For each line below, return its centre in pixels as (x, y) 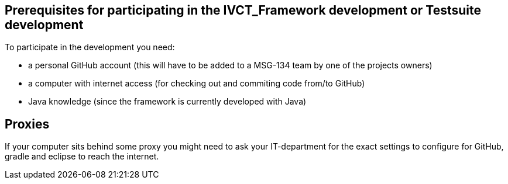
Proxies (27, 124)
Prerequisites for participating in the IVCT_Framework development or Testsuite (243, 10)
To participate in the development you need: (90, 47)
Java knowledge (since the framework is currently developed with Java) (167, 102)
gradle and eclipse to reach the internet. (82, 157)
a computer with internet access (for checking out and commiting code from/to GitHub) (197, 84)
